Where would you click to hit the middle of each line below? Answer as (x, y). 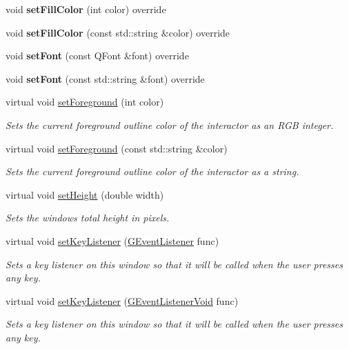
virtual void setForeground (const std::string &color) (117, 148)
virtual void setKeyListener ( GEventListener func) (112, 240)
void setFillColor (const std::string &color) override (118, 32)
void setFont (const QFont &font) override (97, 56)
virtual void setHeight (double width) (85, 194)
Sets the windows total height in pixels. (88, 218)
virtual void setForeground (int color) (85, 102)
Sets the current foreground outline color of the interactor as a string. (152, 171)
